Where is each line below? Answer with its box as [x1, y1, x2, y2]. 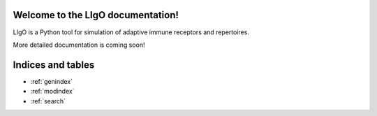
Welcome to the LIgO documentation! [13, 9, 179, 21]
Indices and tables [13, 59, 95, 71]
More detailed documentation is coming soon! [13, 41, 145, 49]
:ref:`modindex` [30, 87, 75, 96]
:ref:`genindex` [30, 77, 73, 85]
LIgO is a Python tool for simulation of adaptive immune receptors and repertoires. [13, 28, 249, 36]
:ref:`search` [30, 96, 66, 105]
